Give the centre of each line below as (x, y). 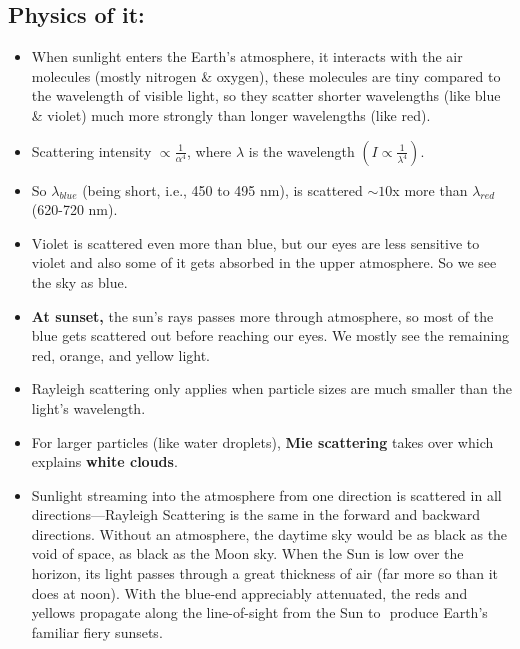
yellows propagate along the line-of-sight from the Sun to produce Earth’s (259, 612)
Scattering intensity (91, 150)
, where (209, 150)
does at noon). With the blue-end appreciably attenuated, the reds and (249, 592)
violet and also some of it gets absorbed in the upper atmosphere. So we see (264, 262)
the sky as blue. (79, 281)
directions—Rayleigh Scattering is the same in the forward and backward (256, 514)
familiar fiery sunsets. (97, 631)
